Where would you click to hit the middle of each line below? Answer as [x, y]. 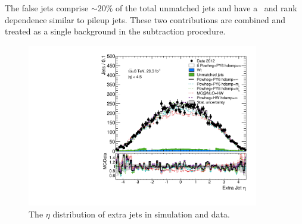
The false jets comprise [47, 8]
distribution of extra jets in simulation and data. [141, 214]
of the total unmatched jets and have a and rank [206, 8]
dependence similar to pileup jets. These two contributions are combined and [145, 19]
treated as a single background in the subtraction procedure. [115, 31]
